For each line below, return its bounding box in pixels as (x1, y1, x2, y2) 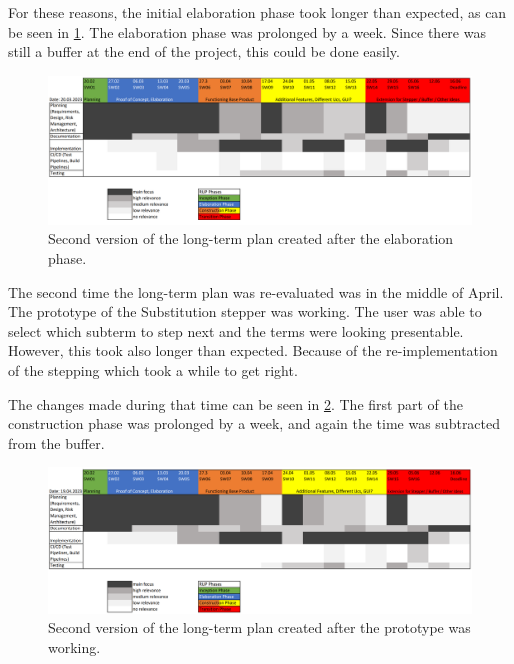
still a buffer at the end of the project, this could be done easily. (8, 41, 400, 62)
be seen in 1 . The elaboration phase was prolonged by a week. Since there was (8, 21, 486, 42)
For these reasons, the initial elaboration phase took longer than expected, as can (8, 2, 507, 22)
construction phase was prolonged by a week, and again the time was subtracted (8, 413, 501, 434)
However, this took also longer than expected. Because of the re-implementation (8, 340, 498, 361)
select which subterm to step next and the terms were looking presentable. (8, 320, 464, 341)
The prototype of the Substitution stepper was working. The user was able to (8, 301, 482, 322)
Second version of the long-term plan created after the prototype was (48, 617, 471, 638)
